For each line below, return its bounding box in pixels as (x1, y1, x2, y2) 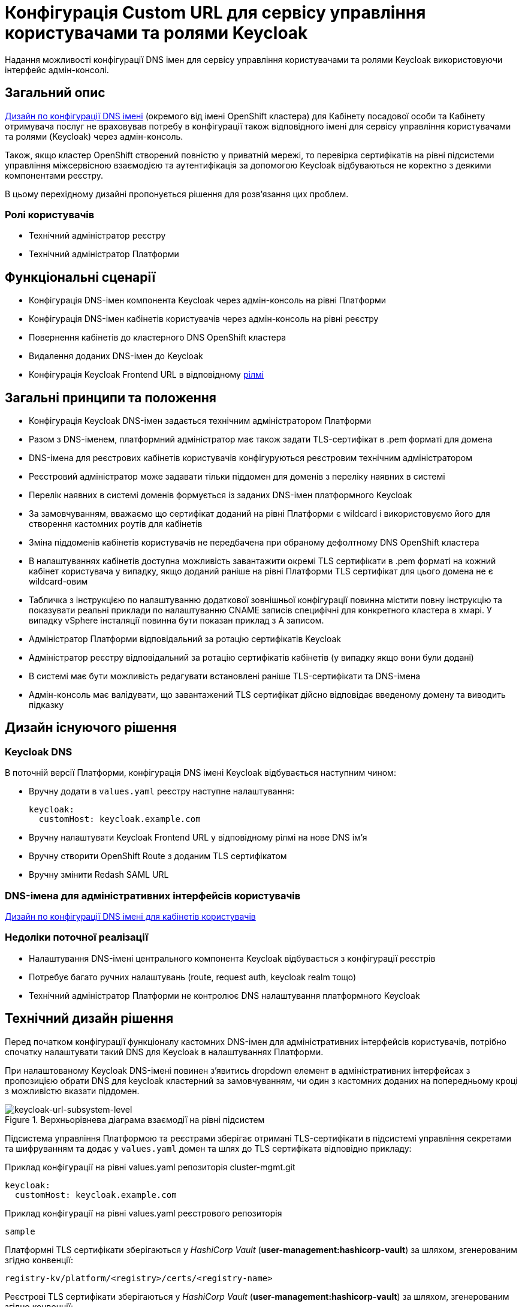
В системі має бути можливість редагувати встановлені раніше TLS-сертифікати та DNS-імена (29, 671, 421, 682)
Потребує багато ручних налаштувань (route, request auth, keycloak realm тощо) (29, 971, 357, 982)
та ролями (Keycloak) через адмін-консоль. (5, 131, 183, 141)
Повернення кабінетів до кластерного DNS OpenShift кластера (29, 332, 286, 343)
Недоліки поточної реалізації (5, 931, 149, 944)
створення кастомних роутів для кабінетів (29, 519, 203, 529)
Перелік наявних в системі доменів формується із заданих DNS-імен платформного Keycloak (29, 490, 412, 501)
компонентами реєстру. (5, 170, 104, 180)
